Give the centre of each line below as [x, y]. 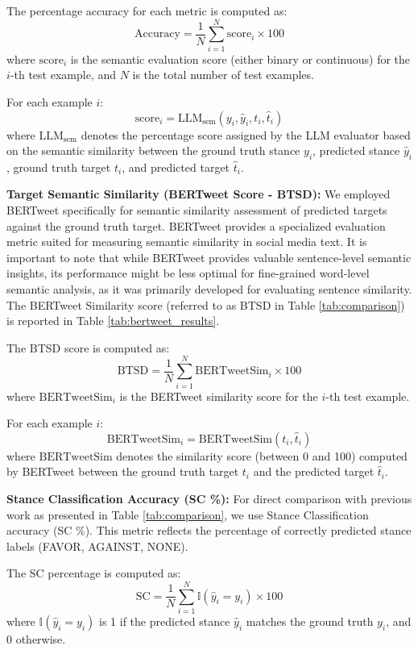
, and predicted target [176, 167]
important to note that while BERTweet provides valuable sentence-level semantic [209, 257]
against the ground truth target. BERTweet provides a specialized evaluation [196, 225]
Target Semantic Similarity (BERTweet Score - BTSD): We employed [199, 194]
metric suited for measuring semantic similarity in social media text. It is [187, 242]
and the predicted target [314, 471]
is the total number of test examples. [223, 75]
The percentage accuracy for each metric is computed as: [147, 10]
